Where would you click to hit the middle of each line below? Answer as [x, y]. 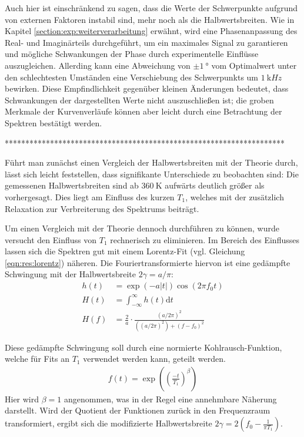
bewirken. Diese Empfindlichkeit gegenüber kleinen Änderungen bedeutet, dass [147, 88]
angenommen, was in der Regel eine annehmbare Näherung [170, 399]
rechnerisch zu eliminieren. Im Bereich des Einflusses [205, 239]
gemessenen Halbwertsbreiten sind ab [72, 185]
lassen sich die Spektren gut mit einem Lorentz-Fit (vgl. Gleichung [125, 251]
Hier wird [22, 399]
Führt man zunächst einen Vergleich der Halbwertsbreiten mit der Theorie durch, [151, 162]
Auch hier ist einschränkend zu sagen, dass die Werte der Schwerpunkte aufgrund [151, 8]
